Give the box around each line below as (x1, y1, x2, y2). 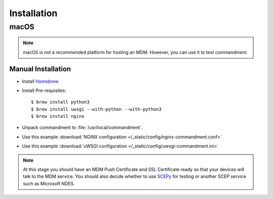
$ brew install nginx (31, 114, 84, 119)
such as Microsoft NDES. (23, 180, 75, 186)
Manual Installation (9, 65, 71, 73)
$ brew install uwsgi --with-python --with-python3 (31, 106, 162, 112)
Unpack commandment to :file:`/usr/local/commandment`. (22, 124, 143, 131)
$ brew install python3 (31, 99, 90, 105)
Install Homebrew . (22, 78, 60, 84)
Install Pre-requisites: (22, 87, 67, 93)
